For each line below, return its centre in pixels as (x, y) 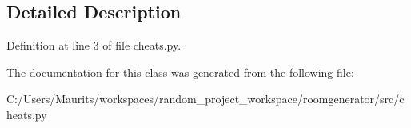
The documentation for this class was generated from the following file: (180, 72)
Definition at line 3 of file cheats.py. (94, 45)
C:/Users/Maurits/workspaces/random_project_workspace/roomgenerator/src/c (205, 99)
